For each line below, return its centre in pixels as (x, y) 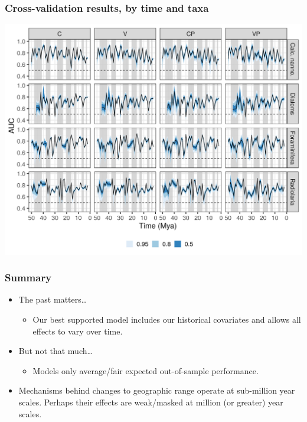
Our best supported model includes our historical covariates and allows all (167, 319)
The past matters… (53, 299)
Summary (28, 277)
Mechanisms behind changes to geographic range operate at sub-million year (157, 390)
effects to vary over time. (78, 331)
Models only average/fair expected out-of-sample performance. (146, 370)
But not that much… (55, 351)
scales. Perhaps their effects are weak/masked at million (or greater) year (151, 402)
